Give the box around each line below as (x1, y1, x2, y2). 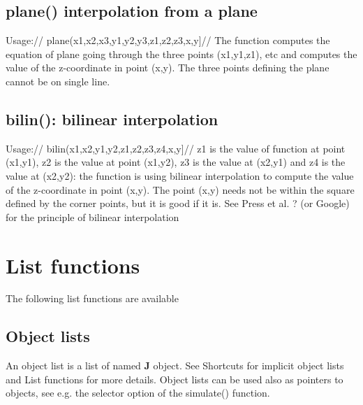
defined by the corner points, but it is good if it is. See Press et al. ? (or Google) (6, 196, 350, 211)
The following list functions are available (6, 291, 179, 306)
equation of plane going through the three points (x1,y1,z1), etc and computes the (6, 46, 357, 61)
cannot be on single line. (6, 73, 110, 88)
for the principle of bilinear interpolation (6, 209, 179, 224)
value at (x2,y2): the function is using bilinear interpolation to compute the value (6, 168, 354, 183)
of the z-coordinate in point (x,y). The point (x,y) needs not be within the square (6, 182, 355, 197)
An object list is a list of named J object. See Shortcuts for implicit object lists (6, 358, 344, 373)
